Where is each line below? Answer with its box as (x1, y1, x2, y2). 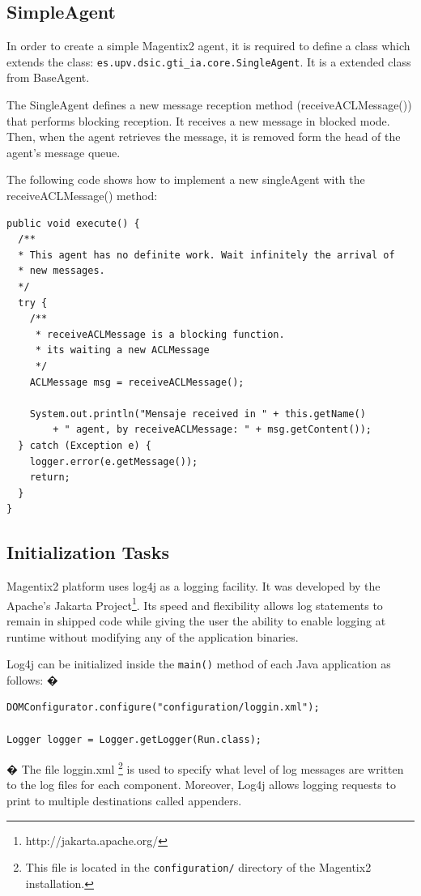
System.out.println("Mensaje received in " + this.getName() (29, 407, 366, 420)
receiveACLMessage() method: (6, 187, 158, 204)
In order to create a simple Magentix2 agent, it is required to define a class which (6, 37, 410, 54)
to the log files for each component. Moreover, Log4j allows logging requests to (6, 776, 396, 793)
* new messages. (18, 265, 105, 277)
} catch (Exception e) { (18, 439, 151, 451)
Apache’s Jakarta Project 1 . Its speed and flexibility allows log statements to (6, 594, 383, 613)
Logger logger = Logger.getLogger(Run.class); (6, 733, 262, 745)
